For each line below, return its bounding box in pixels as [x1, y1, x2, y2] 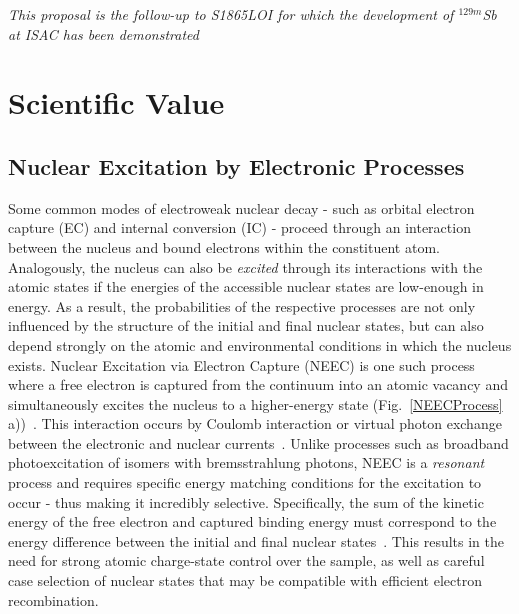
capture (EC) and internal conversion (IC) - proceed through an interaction [8, 217, 471, 238]
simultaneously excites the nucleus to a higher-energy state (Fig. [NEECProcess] [8, 393, 503, 414]
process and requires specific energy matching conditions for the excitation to [8, 472, 482, 493]
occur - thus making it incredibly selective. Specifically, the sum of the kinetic [8, 491, 484, 512]
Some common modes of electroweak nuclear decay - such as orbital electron [8, 197, 475, 218]
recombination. [8, 589, 99, 610]
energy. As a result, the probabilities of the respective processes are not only [8, 295, 476, 316]
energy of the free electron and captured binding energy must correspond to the [8, 511, 497, 532]
